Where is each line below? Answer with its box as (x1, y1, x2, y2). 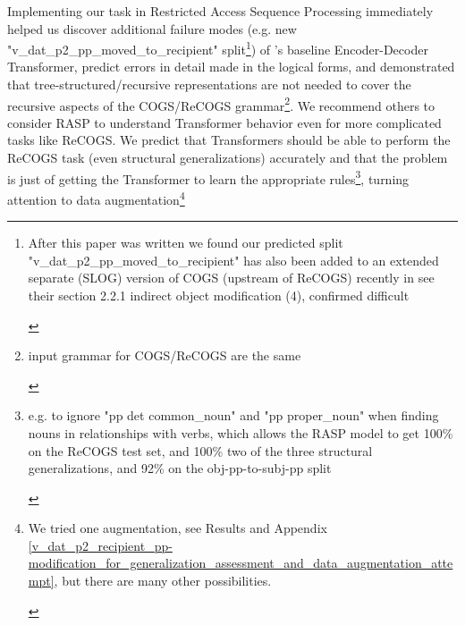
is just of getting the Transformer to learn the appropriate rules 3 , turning (7, 166, 410, 188)
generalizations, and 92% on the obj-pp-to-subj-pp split (28, 459, 332, 477)
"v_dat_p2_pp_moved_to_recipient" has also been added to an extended (28, 250, 439, 269)
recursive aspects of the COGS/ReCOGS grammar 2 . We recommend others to (7, 93, 435, 114)
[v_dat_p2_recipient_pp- (28, 536, 173, 554)
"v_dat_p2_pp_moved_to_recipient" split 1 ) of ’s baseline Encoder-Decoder (7, 38, 428, 58)
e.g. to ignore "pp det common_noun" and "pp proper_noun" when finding (28, 406, 439, 425)
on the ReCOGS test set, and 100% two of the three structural (28, 441, 373, 460)
